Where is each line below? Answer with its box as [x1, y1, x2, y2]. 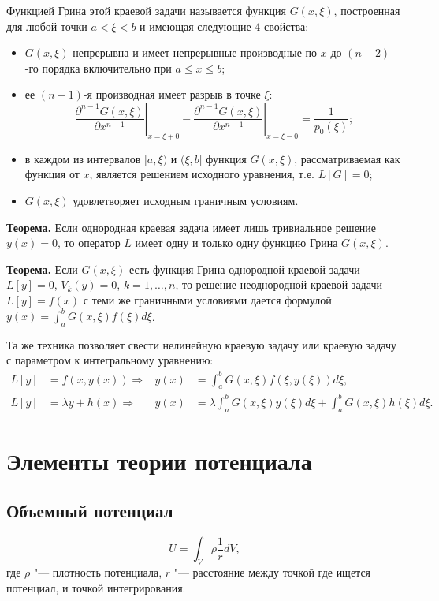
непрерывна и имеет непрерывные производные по [73, 44, 318, 61]
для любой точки [6, 17, 87, 34]
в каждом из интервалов [24, 150, 141, 166]
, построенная [333, 2, 400, 18]
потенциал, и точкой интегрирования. [6, 579, 186, 595]
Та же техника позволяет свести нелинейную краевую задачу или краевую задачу [6, 336, 396, 353]
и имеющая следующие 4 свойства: [140, 17, 309, 34]
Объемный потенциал [6, 498, 173, 523]
